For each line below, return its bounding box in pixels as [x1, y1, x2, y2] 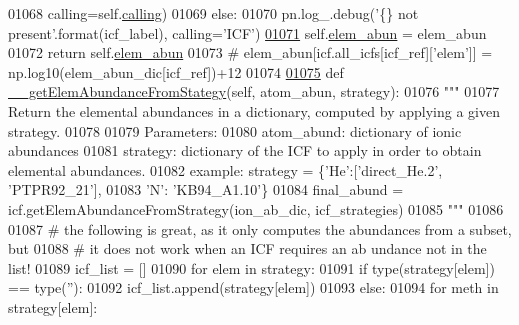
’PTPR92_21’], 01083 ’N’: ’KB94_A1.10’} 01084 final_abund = [8, 179, 404, 200]
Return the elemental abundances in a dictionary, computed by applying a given [8, 100, 500, 121]
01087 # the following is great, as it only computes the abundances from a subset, [8, 218, 512, 239]
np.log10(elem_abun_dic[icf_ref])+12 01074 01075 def [8, 61, 344, 82]
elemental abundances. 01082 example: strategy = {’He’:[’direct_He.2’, [8, 159, 443, 180]
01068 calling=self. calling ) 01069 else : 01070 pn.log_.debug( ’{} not [8, 3, 419, 23]
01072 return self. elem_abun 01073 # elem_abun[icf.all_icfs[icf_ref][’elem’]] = [8, 42, 493, 63]
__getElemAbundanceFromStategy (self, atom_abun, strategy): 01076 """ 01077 [8, 81, 500, 102]
